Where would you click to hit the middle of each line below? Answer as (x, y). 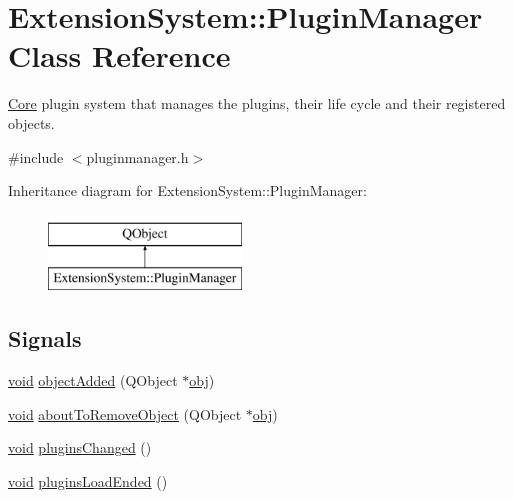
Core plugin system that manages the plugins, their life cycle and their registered (257, 103)
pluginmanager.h (137, 156)
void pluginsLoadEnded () (88, 480)
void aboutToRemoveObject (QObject (125, 413)
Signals (45, 338)
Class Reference (119, 55)
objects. (31, 122)
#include (36, 156)
